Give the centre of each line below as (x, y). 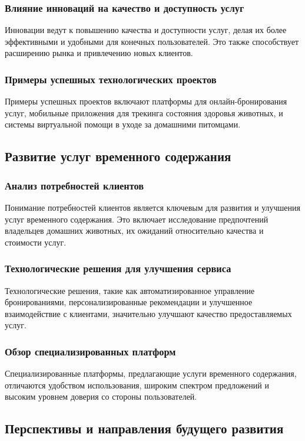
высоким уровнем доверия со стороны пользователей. (101, 396)
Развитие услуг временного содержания (118, 156)
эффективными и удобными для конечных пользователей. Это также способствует (152, 41)
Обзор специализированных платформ (90, 351)
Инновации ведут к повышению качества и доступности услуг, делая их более (146, 30)
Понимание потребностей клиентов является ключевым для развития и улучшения (152, 207)
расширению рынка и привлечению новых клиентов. (99, 53)
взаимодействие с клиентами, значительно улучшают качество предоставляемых (148, 313)
